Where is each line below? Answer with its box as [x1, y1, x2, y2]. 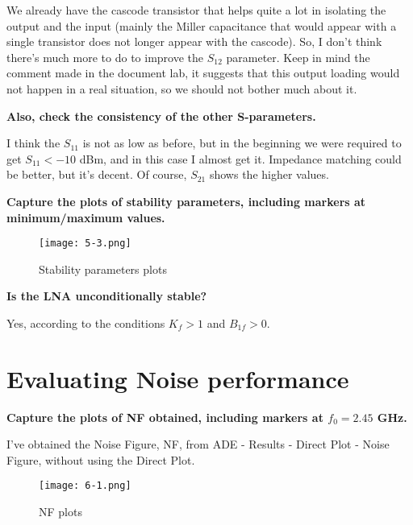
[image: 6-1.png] [39, 480, 131, 492]
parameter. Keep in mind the [226, 48, 370, 65]
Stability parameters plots [39, 260, 167, 277]
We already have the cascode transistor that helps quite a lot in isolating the [6, 2, 386, 18]
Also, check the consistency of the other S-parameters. [6, 107, 316, 124]
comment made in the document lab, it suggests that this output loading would [6, 64, 400, 81]
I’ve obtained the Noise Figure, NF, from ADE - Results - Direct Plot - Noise [6, 436, 390, 453]
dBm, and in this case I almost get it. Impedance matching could [79, 150, 402, 167]
